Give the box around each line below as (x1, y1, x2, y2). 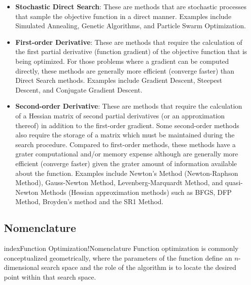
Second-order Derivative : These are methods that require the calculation (15, 101, 242, 111)
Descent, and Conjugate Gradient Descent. (15, 84, 143, 95)
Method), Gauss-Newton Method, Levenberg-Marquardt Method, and (15, 177, 223, 188)
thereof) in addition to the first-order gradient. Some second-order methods (15, 120, 239, 130)
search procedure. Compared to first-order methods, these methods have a (15, 139, 236, 149)
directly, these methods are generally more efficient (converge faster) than (15, 65, 234, 76)
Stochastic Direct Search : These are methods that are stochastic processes (15, 1, 247, 11)
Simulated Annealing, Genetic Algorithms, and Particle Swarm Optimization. (15, 20, 246, 31)
